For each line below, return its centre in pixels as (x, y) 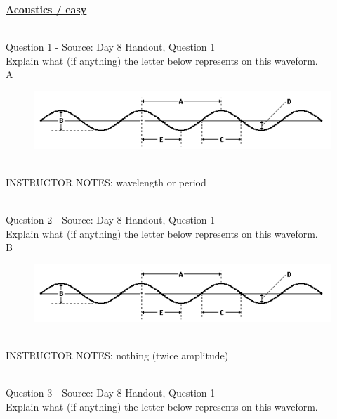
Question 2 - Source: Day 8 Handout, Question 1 (111, 220)
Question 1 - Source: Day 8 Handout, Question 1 (111, 47)
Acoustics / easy (46, 9)
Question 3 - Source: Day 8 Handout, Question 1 (111, 393)
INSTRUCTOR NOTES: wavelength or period (106, 182)
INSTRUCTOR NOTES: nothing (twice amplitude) (117, 355)
